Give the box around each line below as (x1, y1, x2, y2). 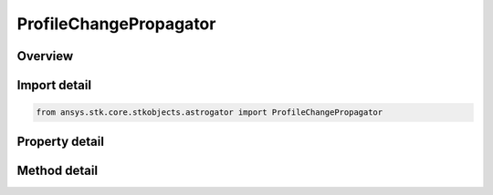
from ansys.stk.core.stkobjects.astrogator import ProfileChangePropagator (36, 108, 383, 118)
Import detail (16, 77, 91, 93)
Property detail (16, 133, 105, 149)
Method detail (16, 162, 99, 178)
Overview (16, 48, 74, 64)
